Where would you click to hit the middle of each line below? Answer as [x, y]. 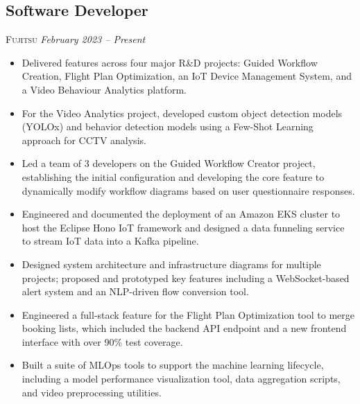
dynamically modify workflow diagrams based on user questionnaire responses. [188, 190]
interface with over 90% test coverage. [102, 341]
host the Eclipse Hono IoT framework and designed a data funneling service [183, 227]
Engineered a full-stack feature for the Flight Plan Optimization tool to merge [188, 314]
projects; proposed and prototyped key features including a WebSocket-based [186, 278]
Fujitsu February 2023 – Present [76, 39]
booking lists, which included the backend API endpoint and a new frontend [184, 328]
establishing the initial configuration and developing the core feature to [173, 176]
